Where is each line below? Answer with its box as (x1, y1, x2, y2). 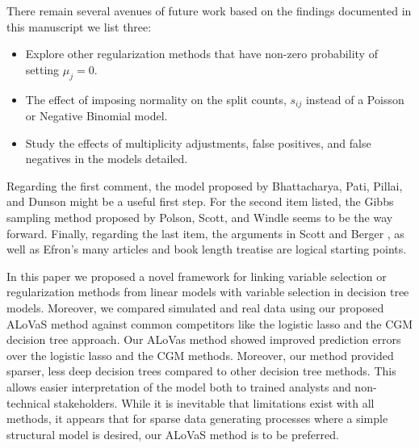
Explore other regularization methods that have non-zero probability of (25, 45, 378, 62)
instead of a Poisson (305, 90, 404, 107)
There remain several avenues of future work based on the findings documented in (6, 2, 412, 19)
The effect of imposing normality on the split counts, (25, 90, 287, 107)
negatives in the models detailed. (25, 150, 188, 167)
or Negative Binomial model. (25, 107, 168, 124)
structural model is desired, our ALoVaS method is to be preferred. (6, 425, 339, 442)
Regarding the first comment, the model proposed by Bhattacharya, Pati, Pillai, (6, 177, 403, 194)
